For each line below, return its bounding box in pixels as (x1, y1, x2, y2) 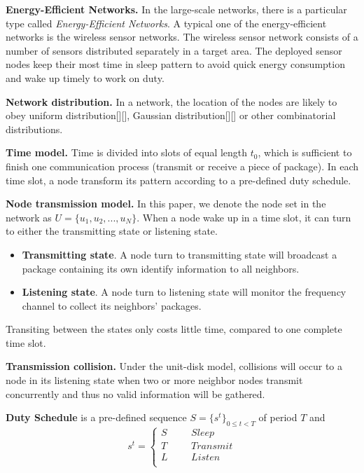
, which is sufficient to (258, 145, 352, 160)
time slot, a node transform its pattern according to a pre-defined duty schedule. (6, 172, 351, 187)
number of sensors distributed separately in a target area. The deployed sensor (6, 43, 342, 57)
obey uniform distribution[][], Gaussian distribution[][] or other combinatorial (6, 108, 336, 123)
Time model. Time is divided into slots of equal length (6, 145, 248, 160)
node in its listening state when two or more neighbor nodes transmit (6, 373, 303, 388)
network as (6, 210, 52, 224)
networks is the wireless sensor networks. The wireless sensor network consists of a (6, 29, 358, 44)
